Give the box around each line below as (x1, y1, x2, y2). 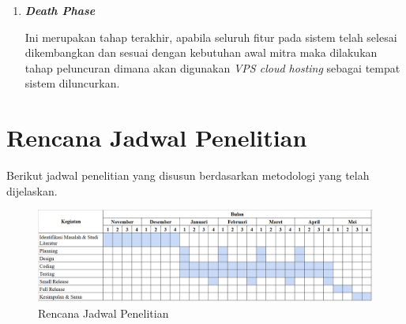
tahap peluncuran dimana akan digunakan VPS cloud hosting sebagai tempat (24, 59, 400, 76)
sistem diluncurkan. (24, 75, 120, 91)
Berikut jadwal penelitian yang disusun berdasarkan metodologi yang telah (6, 167, 370, 184)
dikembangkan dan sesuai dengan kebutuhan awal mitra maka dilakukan (24, 44, 378, 61)
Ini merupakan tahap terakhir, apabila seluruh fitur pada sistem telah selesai (24, 28, 397, 45)
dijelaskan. (6, 182, 58, 199)
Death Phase (24, 2, 96, 18)
